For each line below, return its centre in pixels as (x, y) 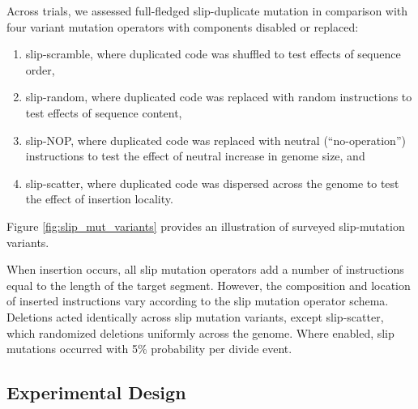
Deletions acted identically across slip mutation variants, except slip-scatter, (195, 316)
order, (40, 69)
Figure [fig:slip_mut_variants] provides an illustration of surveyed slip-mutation (206, 226)
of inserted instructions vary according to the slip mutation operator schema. (198, 301)
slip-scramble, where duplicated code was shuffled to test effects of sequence (213, 54)
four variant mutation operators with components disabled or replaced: (183, 26)
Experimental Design (96, 392)
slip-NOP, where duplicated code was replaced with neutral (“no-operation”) (215, 140)
